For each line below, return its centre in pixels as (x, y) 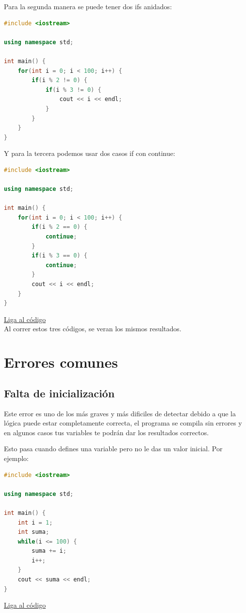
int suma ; (33, 532)
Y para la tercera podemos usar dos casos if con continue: (90, 153)
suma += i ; (49, 551)
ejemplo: (16, 458)
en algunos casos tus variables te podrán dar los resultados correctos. (107, 432)
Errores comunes (61, 362)
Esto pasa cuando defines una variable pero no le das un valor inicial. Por (113, 449)
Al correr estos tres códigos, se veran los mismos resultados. (93, 329)
